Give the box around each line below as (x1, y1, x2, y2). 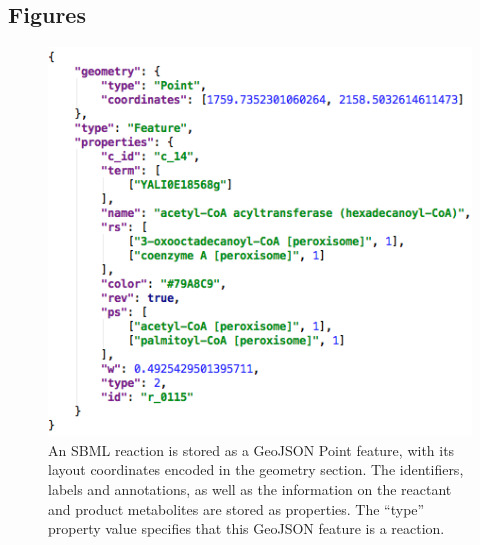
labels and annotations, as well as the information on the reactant (48, 479, 452, 500)
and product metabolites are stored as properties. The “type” (48, 498, 425, 519)
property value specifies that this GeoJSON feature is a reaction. (48, 518, 445, 539)
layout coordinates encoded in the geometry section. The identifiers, (48, 459, 464, 480)
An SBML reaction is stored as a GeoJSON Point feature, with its (48, 439, 455, 460)
